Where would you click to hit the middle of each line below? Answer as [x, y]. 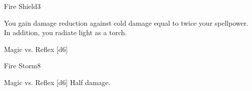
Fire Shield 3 [22, 6]
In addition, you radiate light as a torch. [66, 32]
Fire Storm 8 [22, 66]
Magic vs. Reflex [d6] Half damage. [57, 82]
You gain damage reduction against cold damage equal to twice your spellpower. [126, 23]
